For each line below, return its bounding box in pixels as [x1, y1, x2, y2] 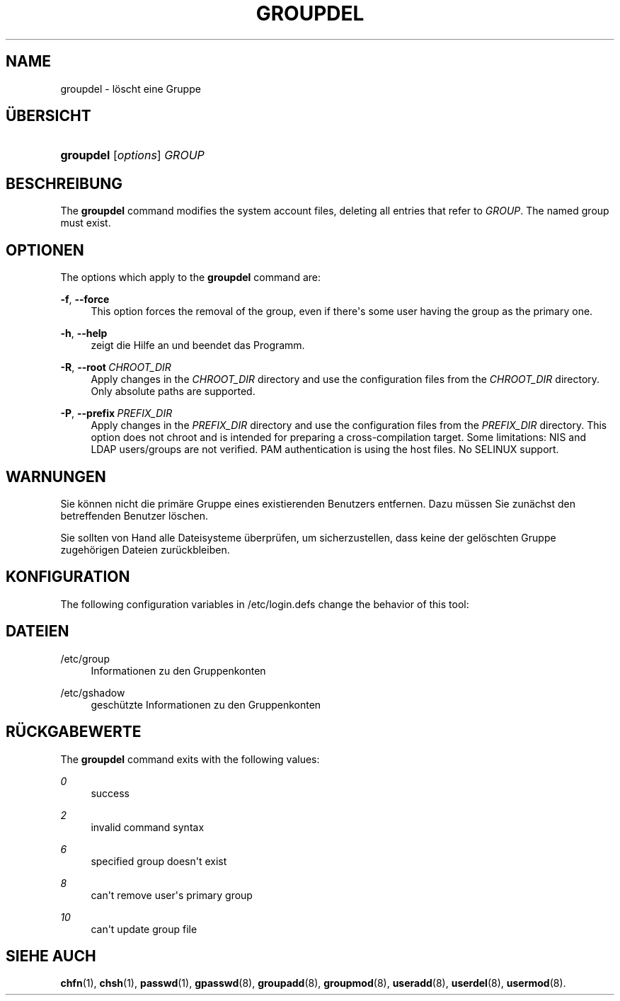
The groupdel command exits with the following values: [60, 753, 320, 765]
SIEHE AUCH [6, 946, 96, 965]
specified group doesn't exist [91, 854, 227, 867]
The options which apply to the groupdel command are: [60, 271, 321, 284]
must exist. [60, 217, 111, 229]
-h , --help [60, 327, 108, 340]
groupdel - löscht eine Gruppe [60, 82, 201, 95]
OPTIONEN [6, 241, 84, 259]
